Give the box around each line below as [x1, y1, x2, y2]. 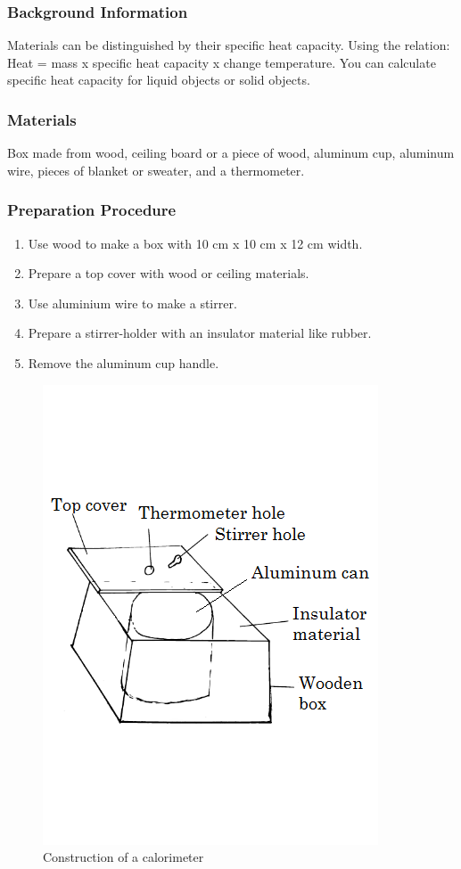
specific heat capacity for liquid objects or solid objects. [7, 70, 310, 89]
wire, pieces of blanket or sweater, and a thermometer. [7, 160, 305, 179]
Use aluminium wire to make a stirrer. [28, 293, 237, 312]
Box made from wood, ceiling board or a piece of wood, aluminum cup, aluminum [7, 143, 455, 162]
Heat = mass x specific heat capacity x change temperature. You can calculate [7, 53, 436, 71]
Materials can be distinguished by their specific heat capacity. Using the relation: [7, 36, 450, 54]
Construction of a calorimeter [43, 848, 204, 866]
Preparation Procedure [7, 199, 177, 221]
